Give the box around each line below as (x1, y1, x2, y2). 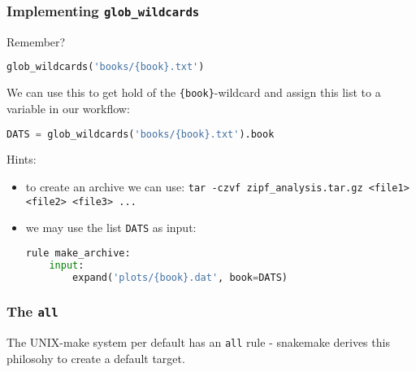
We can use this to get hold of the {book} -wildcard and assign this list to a (6, 84, 381, 101)
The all (6, 301, 58, 322)
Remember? (6, 33, 66, 50)
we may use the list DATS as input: (25, 219, 197, 236)
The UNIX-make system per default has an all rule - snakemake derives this (6, 334, 390, 351)
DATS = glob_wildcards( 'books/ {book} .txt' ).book (6, 128, 275, 140)
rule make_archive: (25, 247, 131, 259)
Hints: (6, 151, 37, 168)
